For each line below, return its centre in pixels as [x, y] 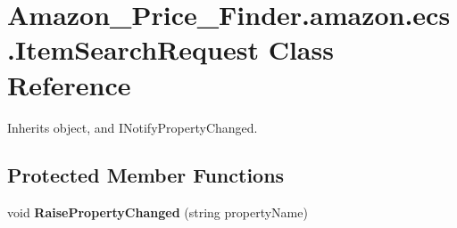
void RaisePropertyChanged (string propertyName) [158, 212]
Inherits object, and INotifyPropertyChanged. [133, 127]
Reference [69, 84]
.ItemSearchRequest [133, 49]
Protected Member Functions [146, 175]
